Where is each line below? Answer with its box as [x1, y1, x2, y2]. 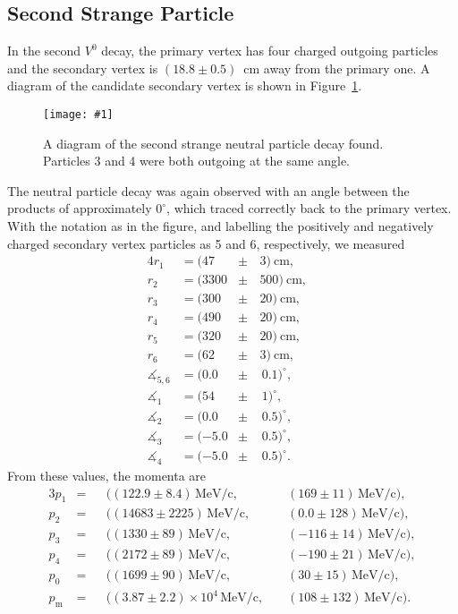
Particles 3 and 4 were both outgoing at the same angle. [43, 151, 351, 170]
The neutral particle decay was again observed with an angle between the [7, 181, 410, 200]
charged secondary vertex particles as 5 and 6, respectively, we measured [7, 234, 405, 252]
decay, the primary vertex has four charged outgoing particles [101, 41, 438, 60]
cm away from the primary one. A [243, 58, 430, 77]
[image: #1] [43, 107, 114, 121]
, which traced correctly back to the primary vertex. [166, 199, 452, 217]
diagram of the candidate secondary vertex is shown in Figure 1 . [7, 76, 362, 95]
